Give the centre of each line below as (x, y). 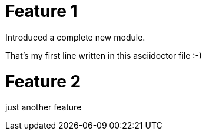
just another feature (44, 107)
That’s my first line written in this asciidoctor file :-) (104, 55)
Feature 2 (43, 81)
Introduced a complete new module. (75, 37)
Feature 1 (41, 11)
